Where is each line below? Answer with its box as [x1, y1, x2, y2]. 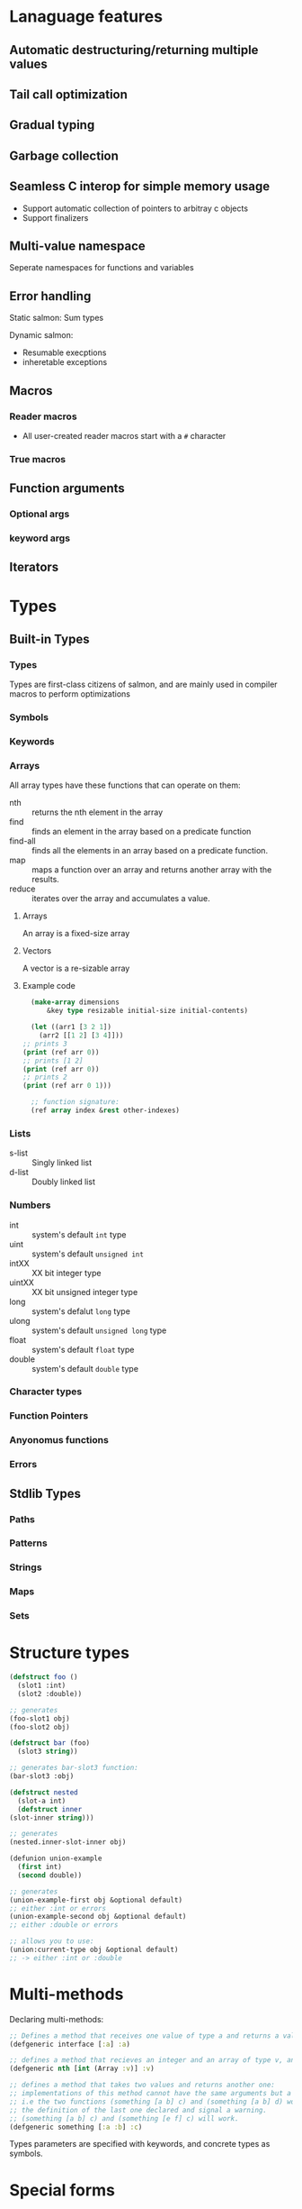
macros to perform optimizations [9, 689, 130, 699]
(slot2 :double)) [17, 1689, 83, 1698]
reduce [9, 883, 36, 894]
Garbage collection [9, 148, 120, 163]
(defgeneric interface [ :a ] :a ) [9, 2040, 130, 2049]
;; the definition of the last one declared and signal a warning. [9, 2105, 268, 2114]
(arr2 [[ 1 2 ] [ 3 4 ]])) [39, 1031, 124, 1040]
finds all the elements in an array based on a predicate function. [31, 845, 268, 856]
